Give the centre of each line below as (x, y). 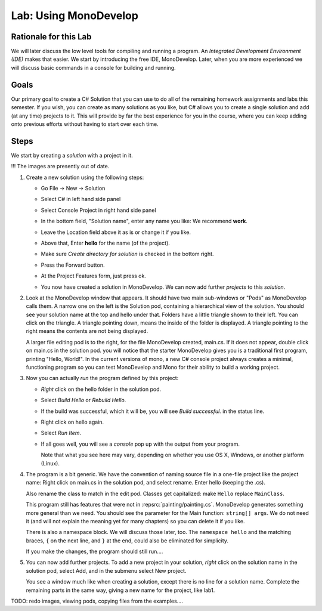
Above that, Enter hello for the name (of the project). (105, 243)
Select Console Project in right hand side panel (98, 210)
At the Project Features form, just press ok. (93, 276)
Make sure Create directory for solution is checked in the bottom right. (127, 254)
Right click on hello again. (72, 422)
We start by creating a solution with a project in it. (72, 155)
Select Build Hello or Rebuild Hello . (83, 400)
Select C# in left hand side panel (81, 199)
